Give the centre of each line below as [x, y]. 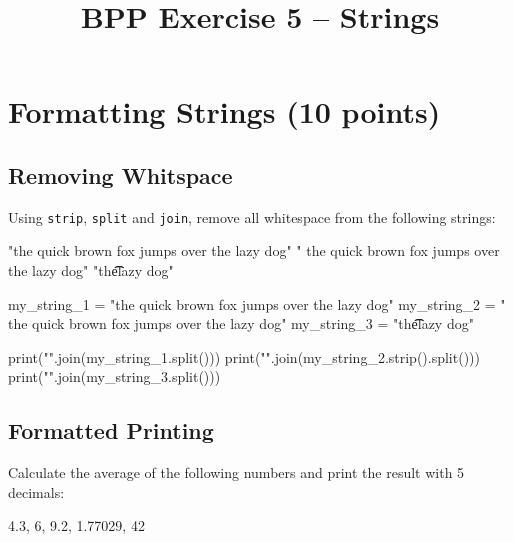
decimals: [36, 491]
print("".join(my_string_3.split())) [114, 376]
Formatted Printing [111, 430]
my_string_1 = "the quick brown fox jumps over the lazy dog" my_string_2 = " [257, 303]
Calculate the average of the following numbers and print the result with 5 [236, 472]
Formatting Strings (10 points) [224, 111]
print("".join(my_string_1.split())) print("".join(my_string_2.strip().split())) [244, 356]
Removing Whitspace [120, 174]
